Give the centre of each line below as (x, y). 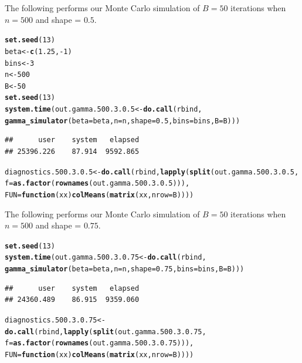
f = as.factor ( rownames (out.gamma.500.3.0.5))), (97, 184)
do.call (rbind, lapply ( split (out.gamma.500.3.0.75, (106, 332)
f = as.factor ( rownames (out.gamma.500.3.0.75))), (99, 343)
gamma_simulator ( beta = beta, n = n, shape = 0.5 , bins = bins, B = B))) (123, 121)
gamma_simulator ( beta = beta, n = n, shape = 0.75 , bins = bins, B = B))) (125, 269)
